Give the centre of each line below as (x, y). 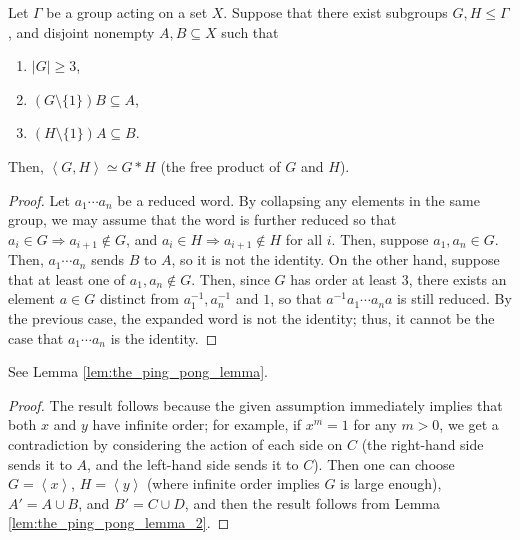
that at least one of (67, 278)
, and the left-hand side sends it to (193, 463)
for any (375, 424)
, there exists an (457, 278)
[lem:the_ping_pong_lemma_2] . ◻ (119, 522)
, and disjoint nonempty (81, 31)
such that (250, 31)
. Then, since (230, 278)
